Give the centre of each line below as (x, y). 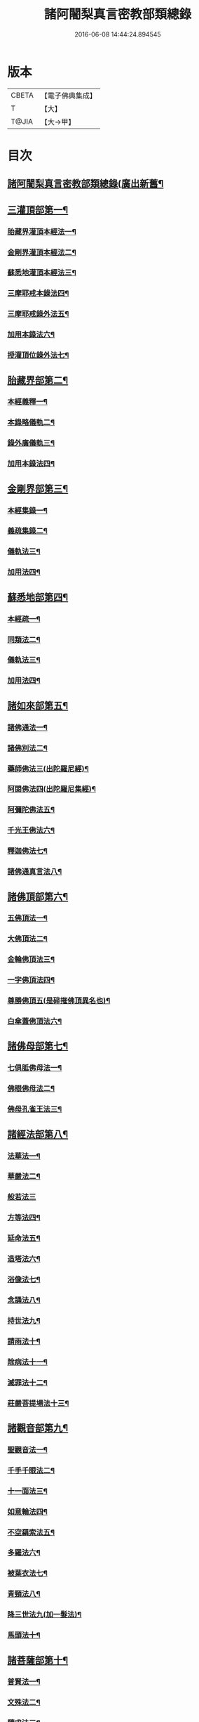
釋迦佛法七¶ (27, 851)
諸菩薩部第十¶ (38, 1660)
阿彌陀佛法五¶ (31, 810)
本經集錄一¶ (27, 510)
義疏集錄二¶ (27, 531)
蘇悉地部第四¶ (38, 597)
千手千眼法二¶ (31, 1470)
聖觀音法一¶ (27, 1449)
